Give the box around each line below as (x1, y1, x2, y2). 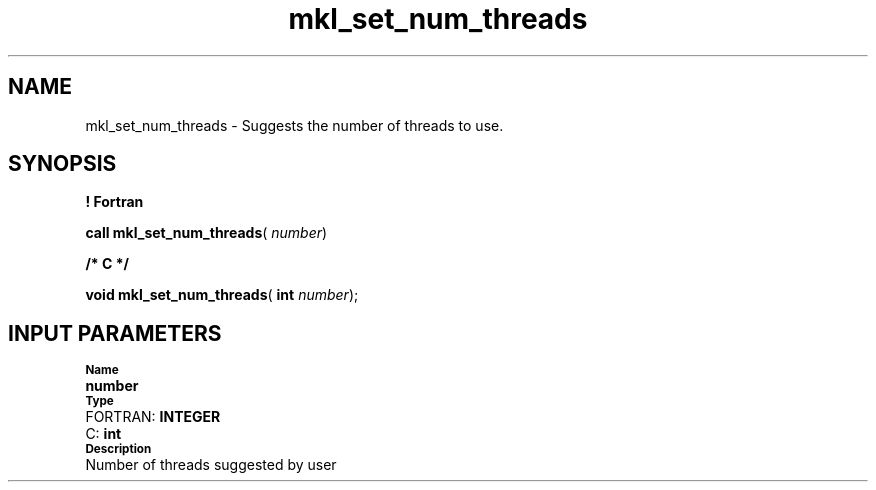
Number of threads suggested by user (85, 456, 337, 474)
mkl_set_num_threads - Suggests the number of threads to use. (85, 116, 504, 134)
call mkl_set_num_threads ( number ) (85, 224, 328, 242)
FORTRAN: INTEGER (85, 408, 221, 426)
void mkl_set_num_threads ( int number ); (85, 286, 359, 304)
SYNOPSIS (8, 151, 117, 177)
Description (85, 442, 152, 457)
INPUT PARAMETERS (8, 320, 222, 346)
